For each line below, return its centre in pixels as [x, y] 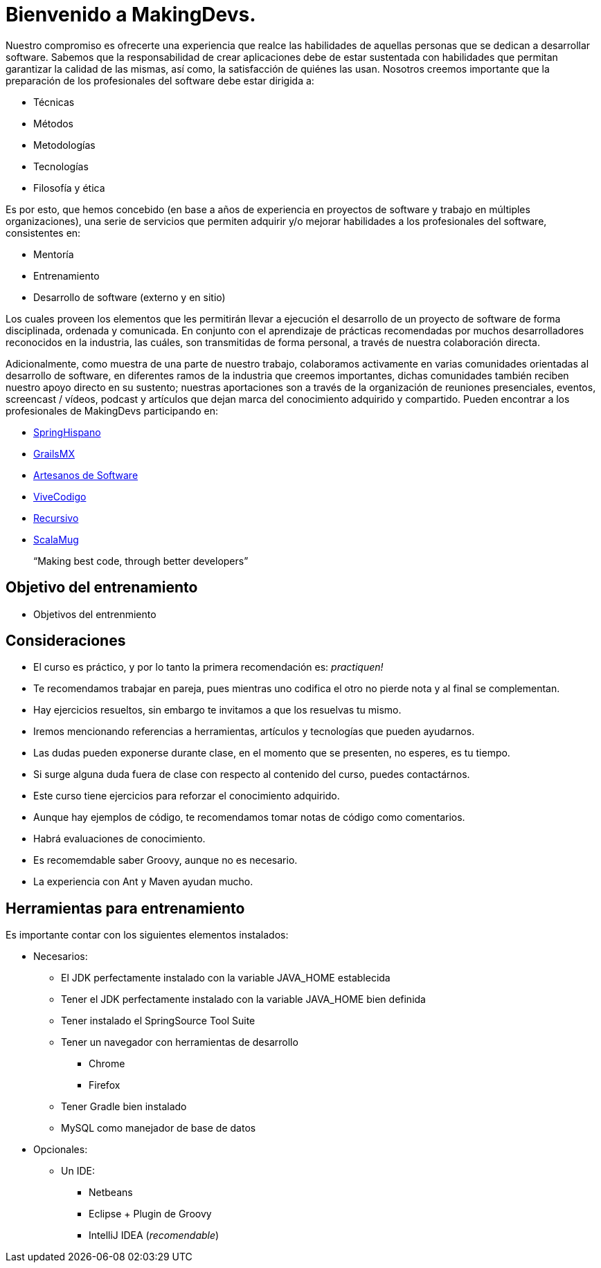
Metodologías [64, 145]
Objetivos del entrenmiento [95, 614]
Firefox [105, 1085]
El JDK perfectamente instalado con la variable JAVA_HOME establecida [226, 978]
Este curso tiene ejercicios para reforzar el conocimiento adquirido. [187, 796]
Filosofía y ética [69, 188]
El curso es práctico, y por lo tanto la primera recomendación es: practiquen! [208, 667]
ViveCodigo [60, 496]
